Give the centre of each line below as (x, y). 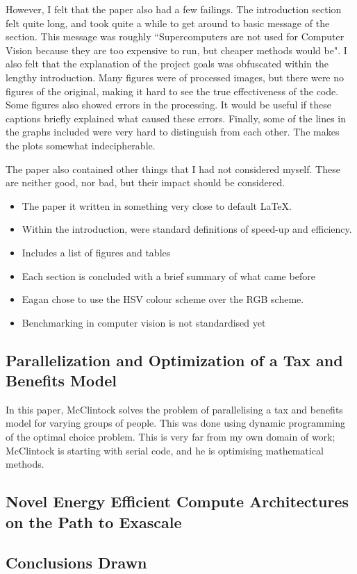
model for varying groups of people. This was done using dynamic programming (175, 423)
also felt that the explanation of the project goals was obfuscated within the (167, 64)
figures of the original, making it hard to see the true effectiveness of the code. (172, 91)
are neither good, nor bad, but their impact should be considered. (146, 182)
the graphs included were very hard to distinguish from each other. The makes (173, 132)
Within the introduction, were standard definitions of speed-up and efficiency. (187, 229)
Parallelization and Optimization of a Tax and (174, 360)
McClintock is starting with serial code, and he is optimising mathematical (165, 450)
